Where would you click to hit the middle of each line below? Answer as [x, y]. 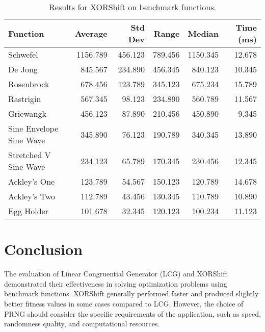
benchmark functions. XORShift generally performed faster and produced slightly [131, 293]
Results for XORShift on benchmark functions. [132, 7]
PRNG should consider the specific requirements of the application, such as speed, [132, 313]
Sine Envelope [33, 128]
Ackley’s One [32, 181]
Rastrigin [25, 99]
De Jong [23, 69]
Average [91, 33]
